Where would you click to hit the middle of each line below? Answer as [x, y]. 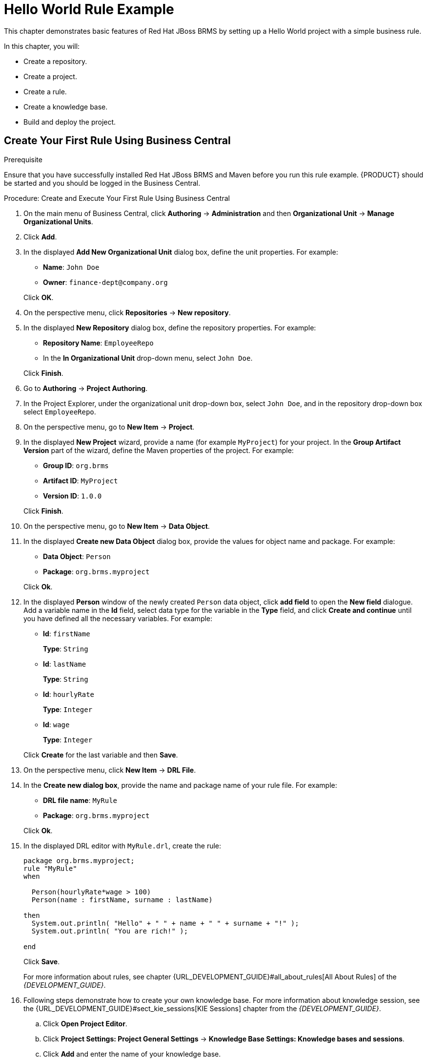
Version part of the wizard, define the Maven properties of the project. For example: [159, 450]
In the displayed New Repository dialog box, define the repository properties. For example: [170, 327]
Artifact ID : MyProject [81, 480]
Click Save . [42, 961]
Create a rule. [45, 91]
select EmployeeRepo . [60, 412]
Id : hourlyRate [69, 694]
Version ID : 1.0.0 [72, 496]
